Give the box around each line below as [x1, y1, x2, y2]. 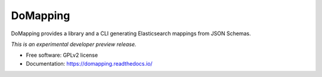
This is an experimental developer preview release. [11, 41, 137, 48]
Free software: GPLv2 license [26, 51, 98, 59]
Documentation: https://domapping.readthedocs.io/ [26, 60, 153, 67]
